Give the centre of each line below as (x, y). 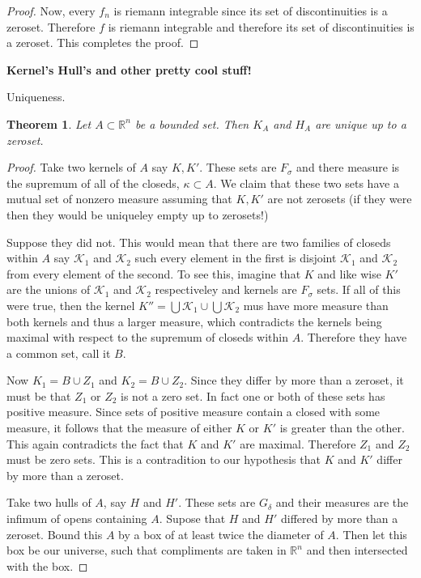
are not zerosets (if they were (340, 199)
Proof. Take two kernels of (71, 167)
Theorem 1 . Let (49, 123)
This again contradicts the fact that (95, 443)
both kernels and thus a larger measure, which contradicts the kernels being (194, 321)
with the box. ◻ (47, 565)
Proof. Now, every (51, 11)
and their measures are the (342, 502)
